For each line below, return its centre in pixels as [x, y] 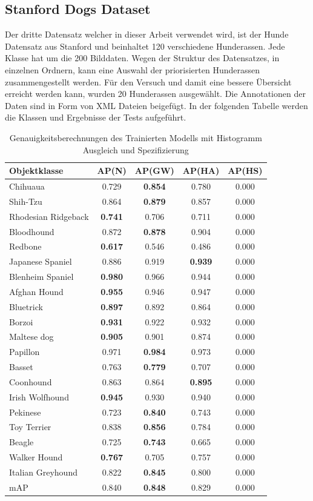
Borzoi [21, 321]
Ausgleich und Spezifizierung [136, 149]
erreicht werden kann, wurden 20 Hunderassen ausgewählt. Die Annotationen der [155, 94]
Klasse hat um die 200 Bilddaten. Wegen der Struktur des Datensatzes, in [142, 58]
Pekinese [25, 412]
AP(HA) [201, 171]
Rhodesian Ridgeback [49, 216]
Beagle [21, 442]
